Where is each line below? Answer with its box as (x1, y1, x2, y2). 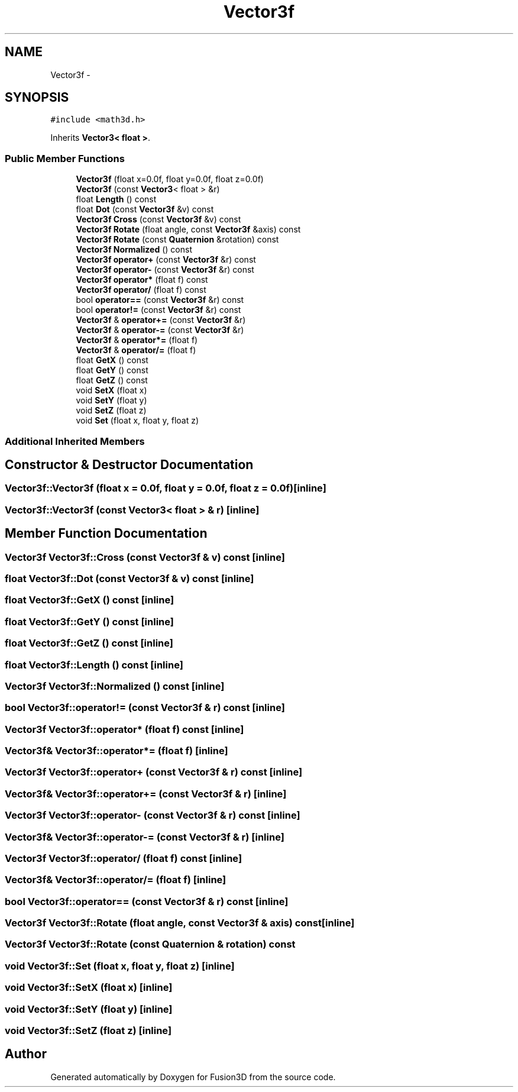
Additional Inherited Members (5, 435, 145, 447)
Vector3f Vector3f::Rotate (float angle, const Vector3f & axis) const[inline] (5, 917, 355, 929)
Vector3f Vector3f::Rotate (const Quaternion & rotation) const (5, 938, 296, 951)
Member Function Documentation (5, 526, 208, 541)
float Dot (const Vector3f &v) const (76, 204, 214, 215)
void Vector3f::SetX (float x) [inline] (5, 981, 173, 994)
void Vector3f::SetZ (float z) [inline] (5, 1024, 172, 1036)
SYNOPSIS (5, 90, 69, 105)
